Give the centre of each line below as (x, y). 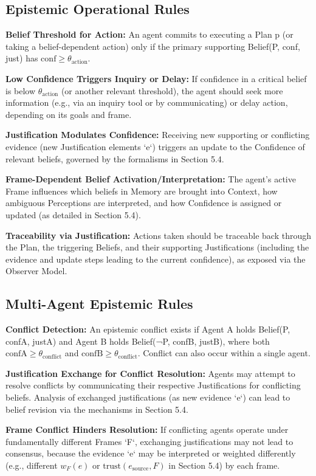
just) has (22, 58)
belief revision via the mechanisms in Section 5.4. (97, 409)
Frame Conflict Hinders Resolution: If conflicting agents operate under (147, 429)
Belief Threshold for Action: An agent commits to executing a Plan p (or (149, 34)
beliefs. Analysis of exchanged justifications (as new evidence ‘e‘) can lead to (148, 397)
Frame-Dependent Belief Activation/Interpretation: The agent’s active (151, 179)
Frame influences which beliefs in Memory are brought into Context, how (142, 191)
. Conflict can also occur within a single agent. (224, 353)
